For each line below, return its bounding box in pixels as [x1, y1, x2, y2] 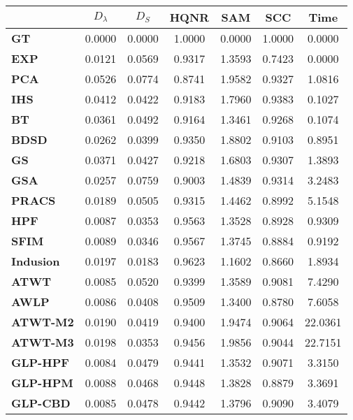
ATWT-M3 [11, 334, 74, 350]
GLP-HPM [11, 375, 73, 391]
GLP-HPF [11, 354, 69, 370]
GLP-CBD [11, 395, 71, 411]
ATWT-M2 [11, 314, 74, 330]
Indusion [11, 253, 60, 269]
